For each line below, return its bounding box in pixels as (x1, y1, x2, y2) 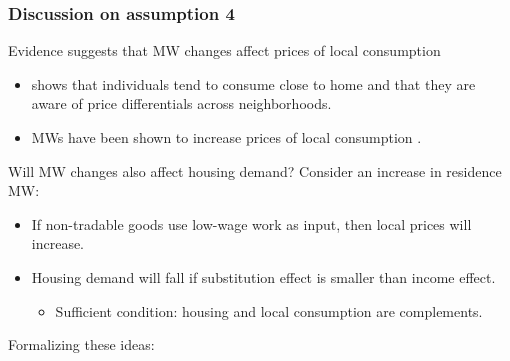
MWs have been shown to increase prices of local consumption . (31, 127, 422, 147)
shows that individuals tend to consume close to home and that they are (31, 73, 476, 94)
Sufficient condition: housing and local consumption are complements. (55, 300, 483, 321)
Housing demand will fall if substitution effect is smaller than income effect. (31, 266, 496, 287)
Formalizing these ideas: (8, 334, 155, 355)
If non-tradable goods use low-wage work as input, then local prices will (31, 213, 472, 234)
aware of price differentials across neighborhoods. (31, 93, 332, 114)
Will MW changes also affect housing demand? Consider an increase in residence (8, 160, 502, 181)
